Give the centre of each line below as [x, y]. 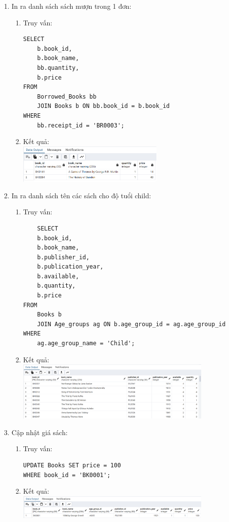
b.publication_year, [70, 267]
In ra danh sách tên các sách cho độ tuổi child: [81, 195]
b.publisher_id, [63, 257]
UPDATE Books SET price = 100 [72, 465]
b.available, [58, 276]
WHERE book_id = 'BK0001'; [67, 475]
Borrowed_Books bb [67, 96]
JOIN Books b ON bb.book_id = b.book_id [104, 106]
